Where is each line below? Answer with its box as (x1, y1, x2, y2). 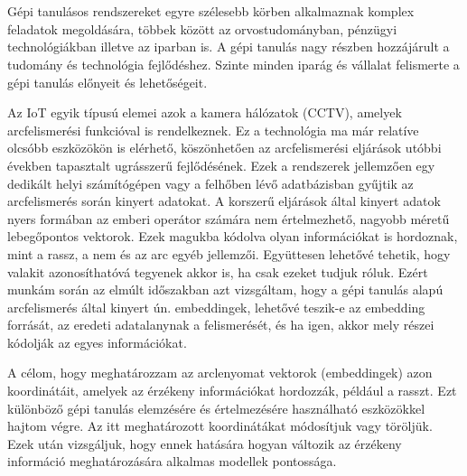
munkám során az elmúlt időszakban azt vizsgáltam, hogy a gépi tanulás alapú (7, 280, 444, 299)
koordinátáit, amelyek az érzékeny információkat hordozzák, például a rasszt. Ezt (7, 381, 457, 400)
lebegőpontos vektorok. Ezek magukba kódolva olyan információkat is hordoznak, (7, 227, 458, 246)
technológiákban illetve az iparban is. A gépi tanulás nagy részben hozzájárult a (7, 37, 450, 56)
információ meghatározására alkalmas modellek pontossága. (7, 452, 337, 471)
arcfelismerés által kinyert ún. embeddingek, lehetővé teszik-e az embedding (7, 297, 425, 316)
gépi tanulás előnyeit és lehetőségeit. (7, 72, 208, 91)
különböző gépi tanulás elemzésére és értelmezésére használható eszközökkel (7, 398, 425, 417)
